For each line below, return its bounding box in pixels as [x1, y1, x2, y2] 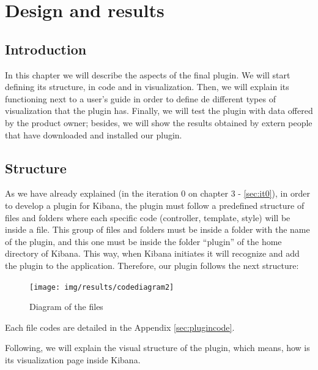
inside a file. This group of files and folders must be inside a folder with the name [5, 223, 310, 236]
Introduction [5, 39, 87, 58]
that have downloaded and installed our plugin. [5, 128, 182, 141]
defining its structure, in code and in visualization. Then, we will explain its [5, 80, 289, 93]
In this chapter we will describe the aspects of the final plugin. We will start [5, 68, 290, 81]
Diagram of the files [29, 300, 103, 313]
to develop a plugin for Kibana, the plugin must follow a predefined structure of [5, 198, 305, 211]
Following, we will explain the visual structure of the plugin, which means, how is [5, 341, 310, 354]
